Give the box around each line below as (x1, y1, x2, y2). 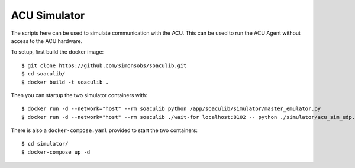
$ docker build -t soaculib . (21, 78, 109, 85)
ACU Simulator (11, 9, 85, 22)
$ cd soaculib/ (21, 71, 66, 77)
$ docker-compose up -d (21, 149, 91, 156)
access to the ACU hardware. (11, 37, 83, 44)
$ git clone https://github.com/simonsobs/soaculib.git (21, 62, 187, 69)
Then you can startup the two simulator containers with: (11, 91, 148, 98)
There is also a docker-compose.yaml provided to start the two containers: (11, 127, 198, 134)
